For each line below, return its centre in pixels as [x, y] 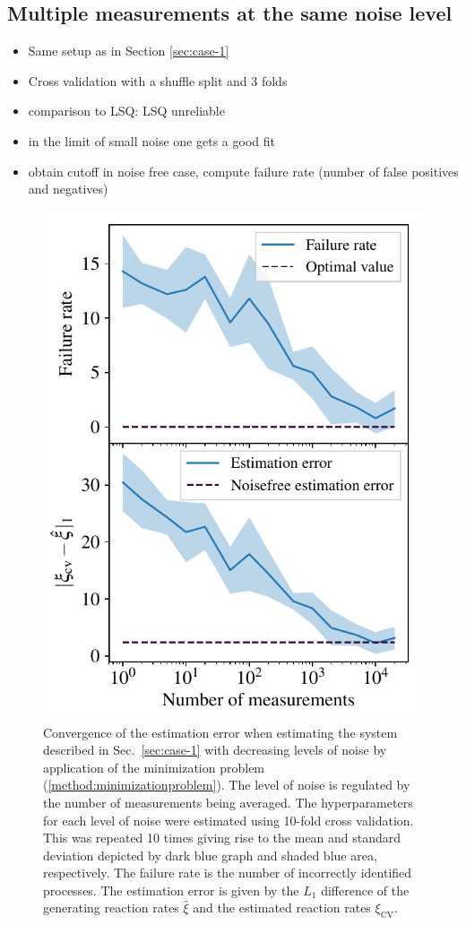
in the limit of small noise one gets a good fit [151, 140]
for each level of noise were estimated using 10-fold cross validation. [229, 820]
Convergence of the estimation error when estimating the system [220, 732]
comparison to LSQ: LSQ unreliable [126, 111]
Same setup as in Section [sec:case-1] [129, 51]
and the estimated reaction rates [282, 908]
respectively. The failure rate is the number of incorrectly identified [228, 873]
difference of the [365, 890]
